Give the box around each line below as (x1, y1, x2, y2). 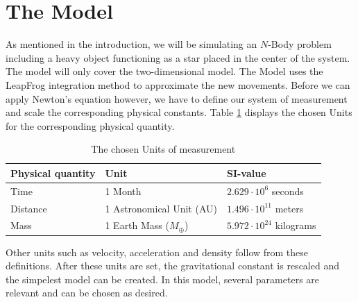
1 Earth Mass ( (105, 218, 169, 233)
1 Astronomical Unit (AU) (105, 201, 217, 215)
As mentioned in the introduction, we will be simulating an (6, 37, 257, 51)
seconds (271, 183, 304, 198)
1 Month (105, 183, 142, 198)
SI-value (226, 165, 266, 180)
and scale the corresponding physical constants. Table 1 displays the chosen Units (6, 105, 352, 119)
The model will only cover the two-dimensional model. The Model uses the (6, 64, 323, 78)
